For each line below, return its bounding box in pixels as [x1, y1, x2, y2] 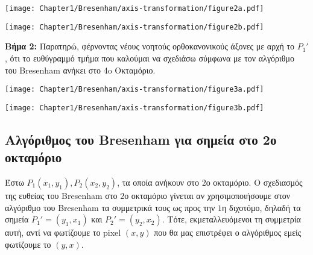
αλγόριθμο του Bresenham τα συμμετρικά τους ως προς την [5, 201, 215, 213]
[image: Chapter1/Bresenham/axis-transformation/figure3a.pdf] [5, 85, 264, 94]
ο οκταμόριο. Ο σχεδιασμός [206, 176, 303, 188]
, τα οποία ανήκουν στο [117, 176, 199, 188]
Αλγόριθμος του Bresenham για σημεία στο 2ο [5, 130, 277, 148]
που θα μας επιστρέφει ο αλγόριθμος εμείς [154, 226, 302, 239]
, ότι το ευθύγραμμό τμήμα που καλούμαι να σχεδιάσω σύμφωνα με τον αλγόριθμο [5, 51, 295, 64]
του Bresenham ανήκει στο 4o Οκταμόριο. [5, 63, 156, 76]
